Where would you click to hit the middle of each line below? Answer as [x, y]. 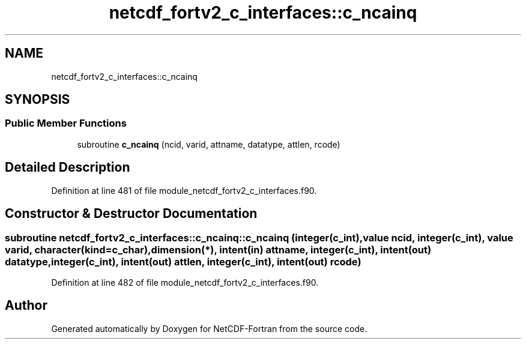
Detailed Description [68, 167]
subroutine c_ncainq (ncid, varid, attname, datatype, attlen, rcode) [209, 144]
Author [26, 306]
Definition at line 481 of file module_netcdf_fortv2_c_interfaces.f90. [184, 190]
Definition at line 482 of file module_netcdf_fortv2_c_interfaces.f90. [185, 282]
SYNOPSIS [38, 100]
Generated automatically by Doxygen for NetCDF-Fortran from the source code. [209, 328]
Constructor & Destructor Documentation [131, 214]
